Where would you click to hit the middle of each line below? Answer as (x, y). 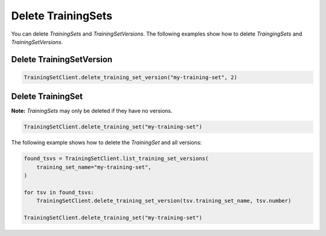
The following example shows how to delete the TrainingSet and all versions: (107, 142)
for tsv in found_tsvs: (59, 192)
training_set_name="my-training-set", (94, 167)
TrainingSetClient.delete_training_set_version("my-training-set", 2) (131, 77)
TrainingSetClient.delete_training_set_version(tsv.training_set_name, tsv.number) (164, 201)
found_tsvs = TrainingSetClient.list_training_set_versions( (116, 159)
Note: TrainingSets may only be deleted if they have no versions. (92, 111)
